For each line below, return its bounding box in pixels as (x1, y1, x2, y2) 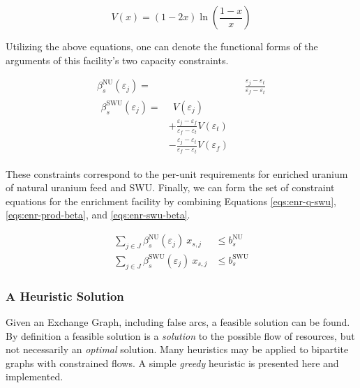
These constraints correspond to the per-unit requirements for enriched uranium (6, 166, 348, 181)
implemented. (6, 369, 63, 384)
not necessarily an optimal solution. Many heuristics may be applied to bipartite (6, 342, 349, 357)
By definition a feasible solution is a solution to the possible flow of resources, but (6, 328, 355, 343)
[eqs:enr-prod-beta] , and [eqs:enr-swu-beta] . (6, 207, 190, 222)
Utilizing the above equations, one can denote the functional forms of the (6, 39, 318, 53)
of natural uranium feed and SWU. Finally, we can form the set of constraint (6, 180, 335, 195)
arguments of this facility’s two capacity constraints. (6, 52, 229, 67)
